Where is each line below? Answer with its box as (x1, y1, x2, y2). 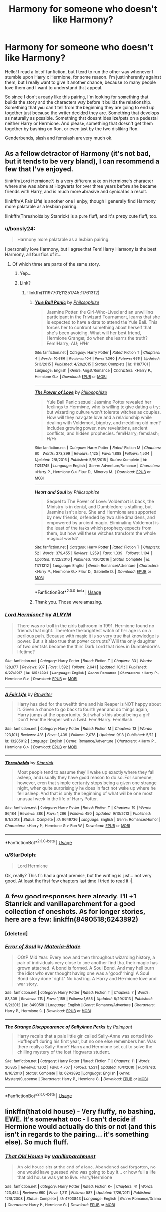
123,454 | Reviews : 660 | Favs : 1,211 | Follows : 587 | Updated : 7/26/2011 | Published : (5, 1190, 152, 1195)
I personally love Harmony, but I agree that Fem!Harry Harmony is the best (5, 246, 157, 252)
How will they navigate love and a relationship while (46, 414, 152, 421)
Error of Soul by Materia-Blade (5, 943, 81, 950)
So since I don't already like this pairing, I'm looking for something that (5, 94, 149, 100)
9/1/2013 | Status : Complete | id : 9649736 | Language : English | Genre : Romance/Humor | (5, 817, 161, 822)
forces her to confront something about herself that (46, 325, 152, 331)
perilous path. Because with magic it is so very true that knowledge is (17, 633, 159, 639)
